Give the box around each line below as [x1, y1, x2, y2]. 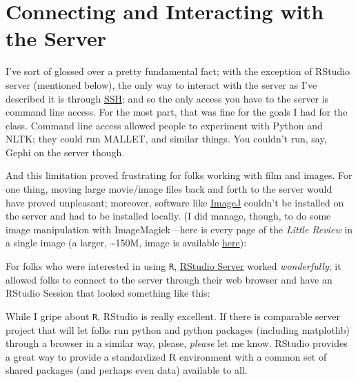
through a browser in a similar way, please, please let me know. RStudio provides [6, 336, 348, 350]
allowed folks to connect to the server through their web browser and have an [6, 272, 332, 286]
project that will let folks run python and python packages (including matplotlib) [6, 322, 350, 337]
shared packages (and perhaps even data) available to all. [6, 363, 248, 377]
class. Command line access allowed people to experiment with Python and [6, 118, 323, 132]
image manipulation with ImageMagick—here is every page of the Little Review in [6, 222, 353, 236]
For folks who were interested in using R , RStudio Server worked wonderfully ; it [6, 259, 341, 273]
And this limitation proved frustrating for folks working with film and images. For [6, 168, 352, 182]
